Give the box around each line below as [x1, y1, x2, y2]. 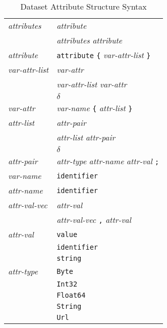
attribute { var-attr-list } [57, 49, 151, 61]
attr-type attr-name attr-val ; [57, 155, 159, 167]
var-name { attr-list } [57, 102, 133, 114]
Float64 [57, 291, 86, 299]
